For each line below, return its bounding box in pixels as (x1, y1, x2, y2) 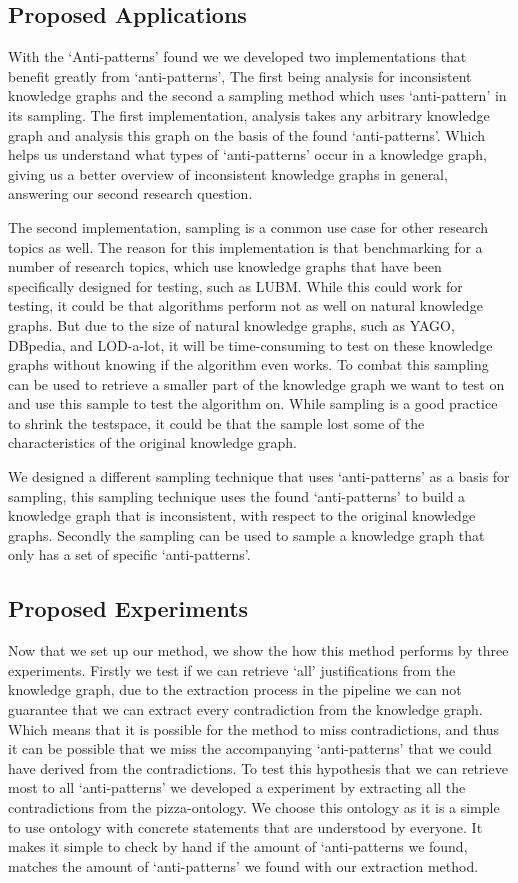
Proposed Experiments (8, 593, 249, 624)
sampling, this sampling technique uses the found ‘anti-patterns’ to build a (8, 485, 466, 506)
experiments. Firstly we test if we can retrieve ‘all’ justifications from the (8, 659, 456, 680)
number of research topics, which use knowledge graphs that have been (8, 256, 442, 277)
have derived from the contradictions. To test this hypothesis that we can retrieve (8, 757, 508, 778)
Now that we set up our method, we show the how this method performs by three (8, 640, 509, 661)
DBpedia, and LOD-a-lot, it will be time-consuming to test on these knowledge (8, 334, 493, 355)
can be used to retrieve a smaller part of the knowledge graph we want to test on (8, 373, 505, 394)
